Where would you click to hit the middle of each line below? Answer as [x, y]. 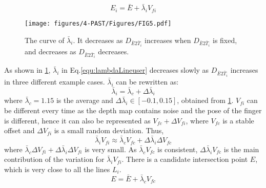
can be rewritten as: [147, 81]
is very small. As [111, 149]
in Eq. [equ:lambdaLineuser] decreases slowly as [135, 70]
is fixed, [225, 40]
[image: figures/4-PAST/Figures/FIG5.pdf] [98, 24]
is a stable [238, 120]
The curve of [45, 40]
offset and [19, 130]
